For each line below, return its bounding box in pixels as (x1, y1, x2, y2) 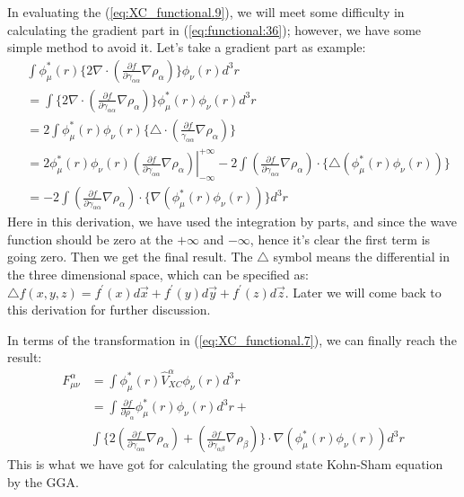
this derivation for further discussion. (7, 300, 211, 319)
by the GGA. (7, 472, 79, 491)
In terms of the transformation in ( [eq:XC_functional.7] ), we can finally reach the (7, 330, 457, 349)
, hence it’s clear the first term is (250, 229, 431, 248)
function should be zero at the (7, 229, 173, 248)
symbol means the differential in (273, 247, 450, 266)
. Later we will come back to (285, 282, 442, 301)
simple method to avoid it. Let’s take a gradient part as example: (7, 38, 366, 57)
